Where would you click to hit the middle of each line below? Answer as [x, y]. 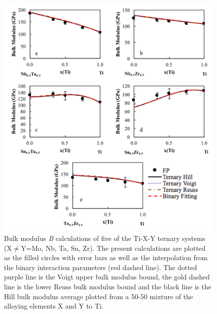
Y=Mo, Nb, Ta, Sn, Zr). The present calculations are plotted [113, 248]
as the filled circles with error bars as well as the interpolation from [106, 257]
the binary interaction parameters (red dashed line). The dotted [101, 267]
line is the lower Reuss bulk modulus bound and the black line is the [108, 286]
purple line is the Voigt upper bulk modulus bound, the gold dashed [107, 277]
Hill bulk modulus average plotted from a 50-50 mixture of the [99, 296]
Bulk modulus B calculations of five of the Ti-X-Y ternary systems [105, 238]
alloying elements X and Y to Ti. [54, 306]
